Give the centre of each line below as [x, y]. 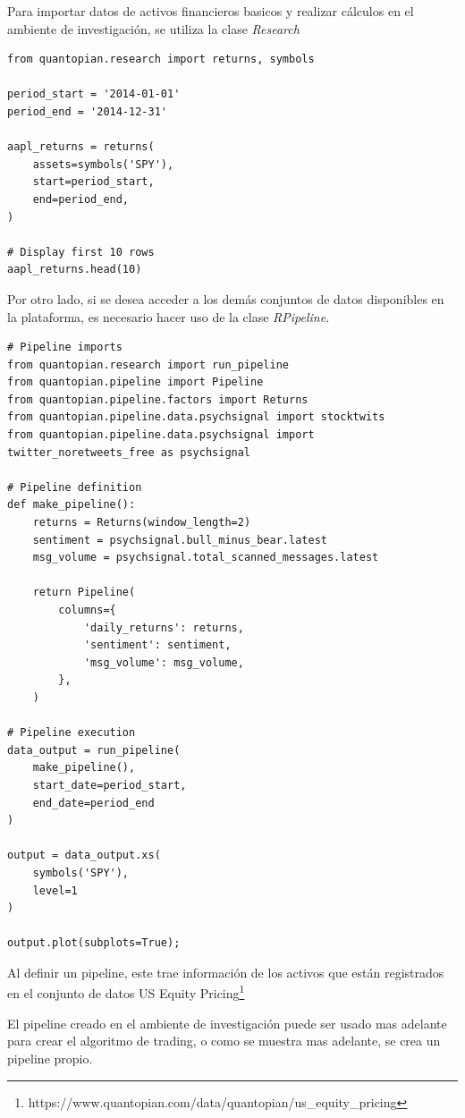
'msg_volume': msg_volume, [164, 662]
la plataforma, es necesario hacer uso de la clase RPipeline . [169, 316]
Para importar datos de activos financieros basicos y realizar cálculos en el [211, 11]
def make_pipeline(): [72, 505]
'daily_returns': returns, [164, 627]
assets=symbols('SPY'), [103, 164]
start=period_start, [93, 182]
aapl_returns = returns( [81, 147]
